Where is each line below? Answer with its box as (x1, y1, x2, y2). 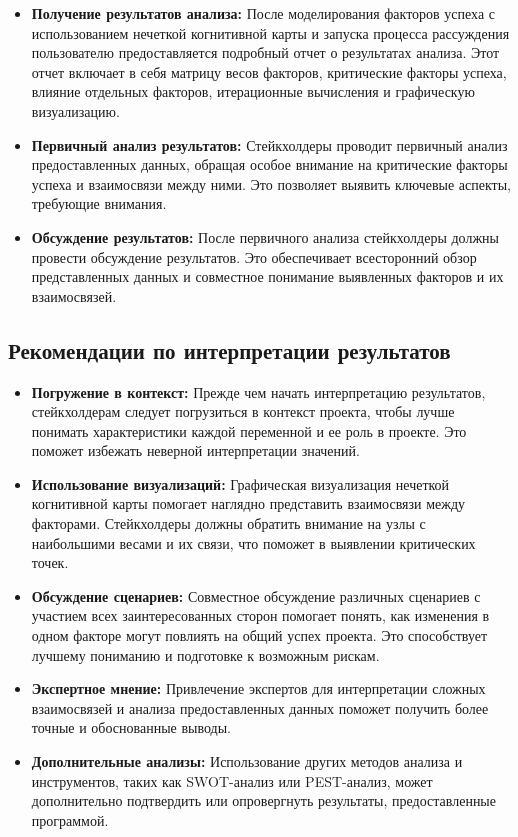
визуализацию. (31, 100, 120, 121)
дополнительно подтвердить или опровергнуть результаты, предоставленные (31, 790, 496, 811)
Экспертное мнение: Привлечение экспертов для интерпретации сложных (31, 678, 486, 699)
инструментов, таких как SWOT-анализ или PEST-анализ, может (31, 770, 433, 791)
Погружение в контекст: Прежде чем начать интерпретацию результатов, (31, 381, 486, 402)
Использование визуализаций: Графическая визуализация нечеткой (31, 473, 450, 494)
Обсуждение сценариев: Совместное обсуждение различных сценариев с (31, 585, 481, 606)
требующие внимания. (31, 193, 167, 214)
